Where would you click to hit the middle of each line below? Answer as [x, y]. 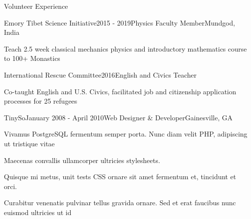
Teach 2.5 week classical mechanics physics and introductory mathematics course [125, 48]
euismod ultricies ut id [38, 212]
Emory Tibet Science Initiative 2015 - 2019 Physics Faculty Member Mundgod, [120, 22]
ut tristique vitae [29, 143]
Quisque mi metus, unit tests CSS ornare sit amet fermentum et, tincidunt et [120, 177]
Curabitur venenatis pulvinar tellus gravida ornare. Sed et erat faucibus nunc [120, 203]
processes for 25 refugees [41, 101]
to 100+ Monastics [32, 58]
